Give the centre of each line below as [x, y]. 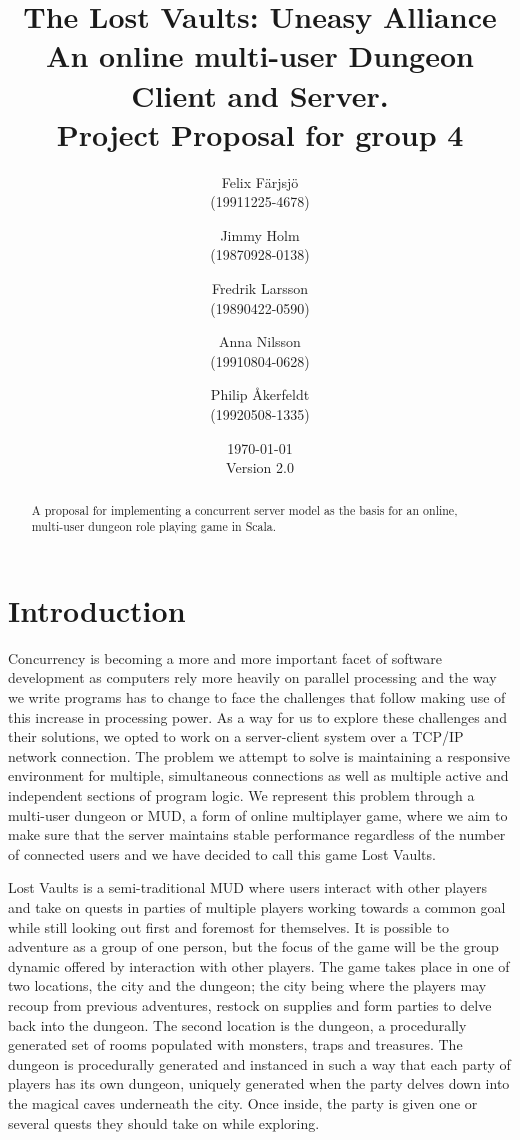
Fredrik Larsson [260, 288]
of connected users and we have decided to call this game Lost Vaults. [222, 853]
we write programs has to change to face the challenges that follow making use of [257, 697]
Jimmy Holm [260, 234]
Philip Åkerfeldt [260, 394]
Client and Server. [260, 94]
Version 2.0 [260, 467]
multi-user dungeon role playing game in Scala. [154, 526]
